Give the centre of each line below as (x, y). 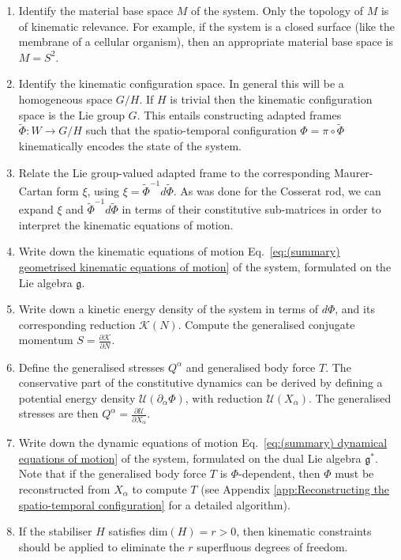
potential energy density (77, 397)
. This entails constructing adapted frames (239, 114)
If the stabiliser (55, 531)
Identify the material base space (96, 10)
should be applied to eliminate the (101, 546)
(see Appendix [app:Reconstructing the (295, 488)
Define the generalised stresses (92, 367)
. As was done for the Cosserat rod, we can (277, 190)
